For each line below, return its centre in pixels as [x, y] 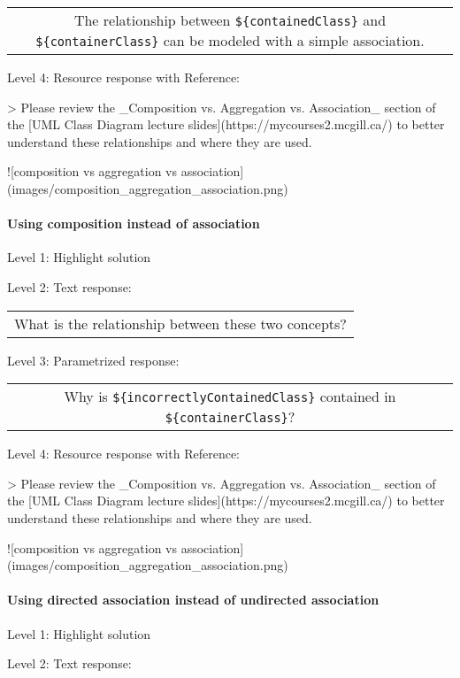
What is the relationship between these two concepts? [180, 323]
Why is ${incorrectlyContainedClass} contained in [230, 397]
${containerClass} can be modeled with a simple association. [230, 40]
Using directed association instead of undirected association [193, 600]
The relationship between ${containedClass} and [230, 20]
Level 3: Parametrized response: [93, 360]
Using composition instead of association [134, 223]
